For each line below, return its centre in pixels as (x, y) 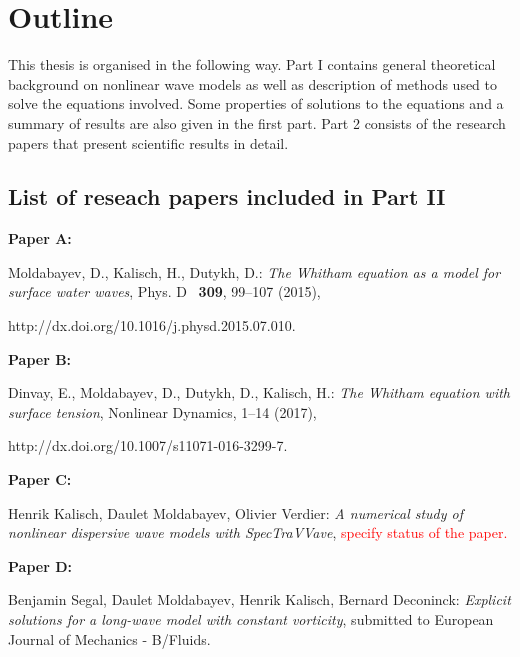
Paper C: (40, 479)
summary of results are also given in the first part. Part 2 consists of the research (257, 122)
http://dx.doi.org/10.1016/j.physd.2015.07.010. (152, 325)
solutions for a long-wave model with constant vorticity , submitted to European (251, 619)
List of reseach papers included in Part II (227, 196)
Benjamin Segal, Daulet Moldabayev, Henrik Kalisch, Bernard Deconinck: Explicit (259, 599)
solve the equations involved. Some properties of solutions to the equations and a (256, 103)
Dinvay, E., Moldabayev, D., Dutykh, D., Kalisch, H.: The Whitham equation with (259, 392)
